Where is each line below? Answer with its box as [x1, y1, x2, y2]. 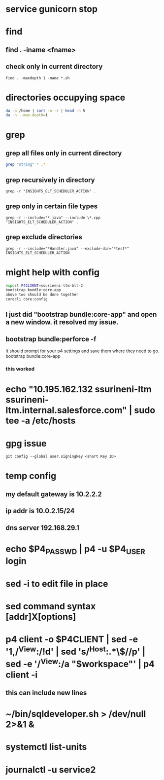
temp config [5, 470, 57, 482]
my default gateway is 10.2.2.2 [5, 490, 102, 498]
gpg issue [5, 438, 47, 449]
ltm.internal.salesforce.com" [5, 405, 127, 416]
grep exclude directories [5, 233, 83, 241]
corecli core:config [5, 297, 48, 302]
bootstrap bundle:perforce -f [5, 334, 97, 343]
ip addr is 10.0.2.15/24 [5, 507, 75, 515]
